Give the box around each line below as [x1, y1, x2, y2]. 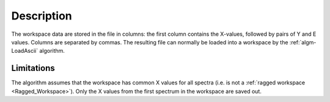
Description [11, 9, 73, 22]
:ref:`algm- [289, 38, 317, 46]
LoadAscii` [11, 47, 38, 55]
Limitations [11, 63, 55, 73]
